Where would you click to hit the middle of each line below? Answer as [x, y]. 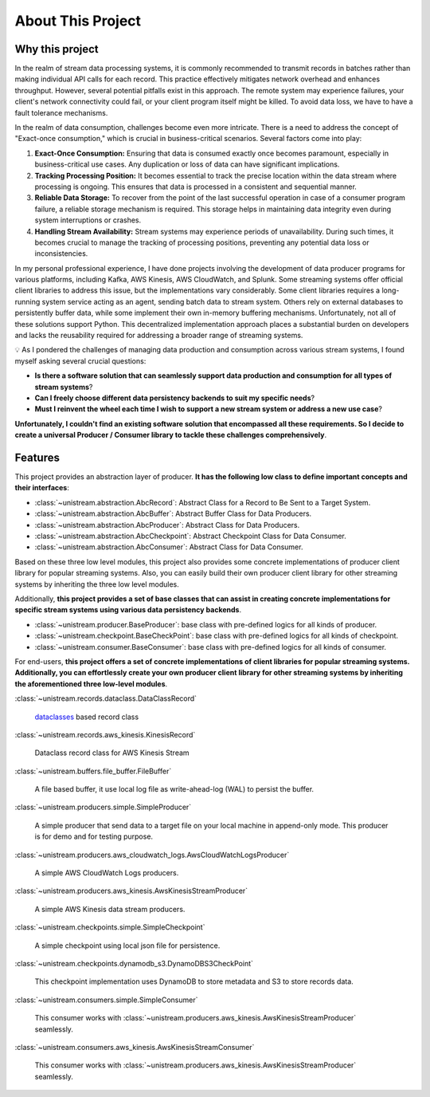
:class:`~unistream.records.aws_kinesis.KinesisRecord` [105, 734]
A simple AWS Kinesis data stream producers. [110, 909]
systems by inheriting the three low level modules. [97, 584]
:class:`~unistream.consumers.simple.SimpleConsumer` [106, 1000]
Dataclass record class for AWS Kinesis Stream [112, 753]
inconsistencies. [61, 254]
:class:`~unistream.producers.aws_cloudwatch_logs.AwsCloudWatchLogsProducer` [152, 855]
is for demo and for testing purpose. [94, 836]
